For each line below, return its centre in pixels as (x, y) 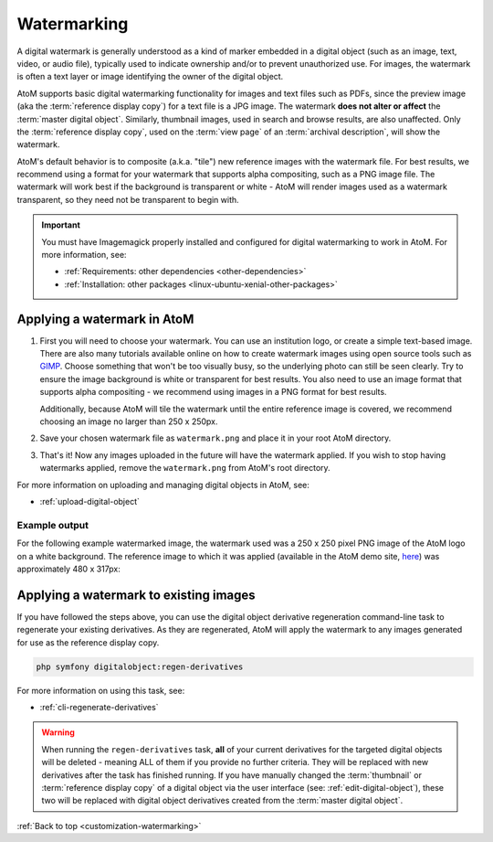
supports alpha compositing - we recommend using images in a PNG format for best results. (213, 392)
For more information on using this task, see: (101, 690)
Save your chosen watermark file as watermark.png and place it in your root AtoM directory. (215, 438)
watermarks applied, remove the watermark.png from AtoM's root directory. (185, 468)
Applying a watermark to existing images (136, 595)
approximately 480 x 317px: (68, 569)
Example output (52, 525)
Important (61, 225)
